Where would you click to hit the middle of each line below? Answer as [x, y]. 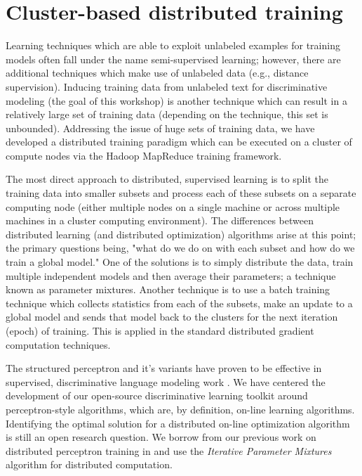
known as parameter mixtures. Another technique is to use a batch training [168, 289]
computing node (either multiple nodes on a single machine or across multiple [173, 206]
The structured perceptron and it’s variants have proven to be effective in [164, 368]
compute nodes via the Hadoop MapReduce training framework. [144, 155]
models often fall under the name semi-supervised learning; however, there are [173, 59]
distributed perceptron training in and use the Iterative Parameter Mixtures [169, 450]
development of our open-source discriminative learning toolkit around [157, 395]
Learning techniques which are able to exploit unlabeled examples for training [173, 45]
